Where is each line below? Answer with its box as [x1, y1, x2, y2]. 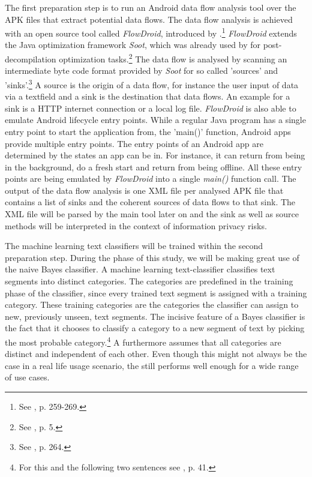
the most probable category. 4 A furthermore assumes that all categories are [5, 334, 281, 348]
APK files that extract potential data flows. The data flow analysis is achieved [5, 13, 293, 25]
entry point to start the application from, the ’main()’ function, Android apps [5, 125, 291, 137]
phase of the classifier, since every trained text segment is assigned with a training [5, 286, 307, 299]
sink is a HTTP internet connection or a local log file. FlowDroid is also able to [5, 101, 296, 114]
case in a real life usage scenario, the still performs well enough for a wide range [5, 359, 299, 371]
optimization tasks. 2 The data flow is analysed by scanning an [59, 51, 287, 65]
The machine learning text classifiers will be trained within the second [5, 239, 263, 252]
